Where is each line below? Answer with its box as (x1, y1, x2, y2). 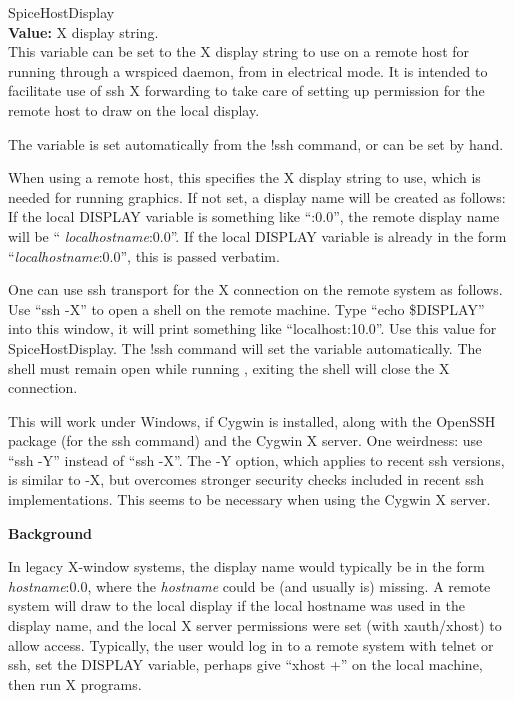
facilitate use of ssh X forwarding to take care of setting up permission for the (8, 80, 485, 101)
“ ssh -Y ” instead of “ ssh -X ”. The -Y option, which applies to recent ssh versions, (8, 449, 505, 470)
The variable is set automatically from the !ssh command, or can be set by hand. (8, 133, 504, 154)
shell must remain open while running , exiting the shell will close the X (8, 357, 450, 378)
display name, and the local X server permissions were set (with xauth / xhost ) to (8, 615, 502, 636)
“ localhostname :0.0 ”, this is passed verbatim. (8, 245, 280, 266)
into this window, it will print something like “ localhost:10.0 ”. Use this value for (8, 318, 497, 339)
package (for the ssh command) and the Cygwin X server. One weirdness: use (8, 430, 483, 451)
